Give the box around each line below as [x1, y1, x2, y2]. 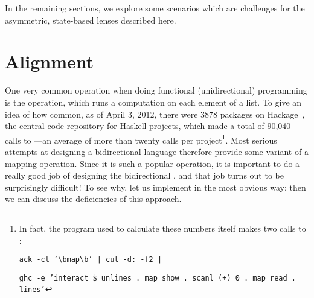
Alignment [5, 49, 94, 74]
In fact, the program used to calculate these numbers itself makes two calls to [19, 221, 306, 234]
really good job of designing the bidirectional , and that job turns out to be [5, 169, 284, 182]
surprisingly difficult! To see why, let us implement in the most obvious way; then [5, 180, 306, 193]
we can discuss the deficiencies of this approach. [5, 192, 182, 205]
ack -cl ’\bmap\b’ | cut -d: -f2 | [19, 255, 162, 264]
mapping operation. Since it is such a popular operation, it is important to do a [5, 157, 300, 170]
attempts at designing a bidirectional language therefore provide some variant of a [5, 145, 309, 157]
